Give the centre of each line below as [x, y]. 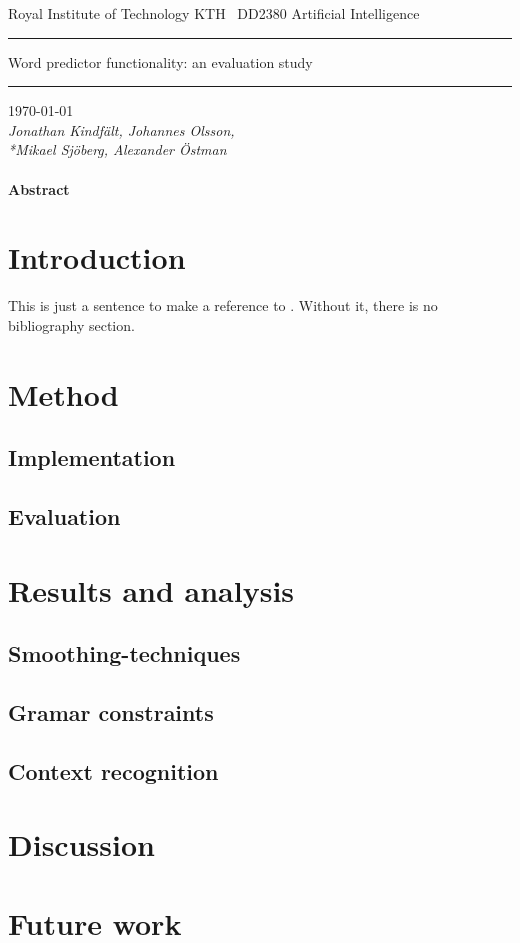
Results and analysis [151, 589]
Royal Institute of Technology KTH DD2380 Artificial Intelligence [214, 13]
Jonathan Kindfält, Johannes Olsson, [121, 129]
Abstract [39, 188]
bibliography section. [71, 324]
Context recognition [113, 770]
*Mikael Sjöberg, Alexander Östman [117, 149]
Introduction [97, 257]
